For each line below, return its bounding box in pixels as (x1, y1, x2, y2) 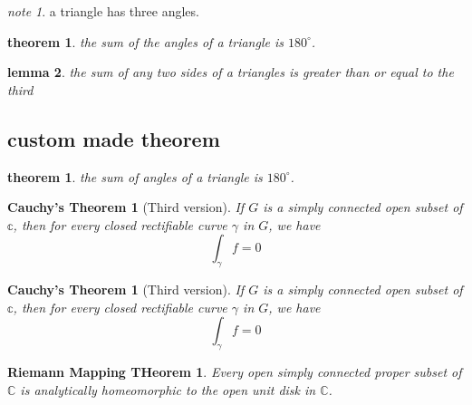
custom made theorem (7, 124, 220, 152)
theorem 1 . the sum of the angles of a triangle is (7, 32, 284, 51)
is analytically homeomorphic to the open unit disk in (20, 380, 316, 399)
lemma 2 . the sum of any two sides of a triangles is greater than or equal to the (7, 63, 454, 82)
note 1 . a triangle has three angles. (7, 2, 199, 20)
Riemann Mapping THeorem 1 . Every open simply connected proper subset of (7, 362, 462, 381)
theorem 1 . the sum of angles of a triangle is (7, 167, 263, 186)
